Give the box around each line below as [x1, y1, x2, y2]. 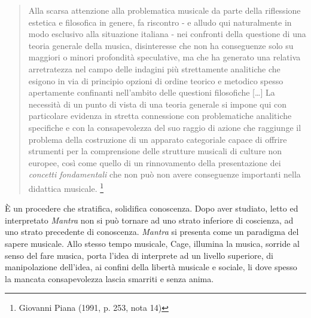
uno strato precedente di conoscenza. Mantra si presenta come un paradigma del [5, 225, 299, 238]
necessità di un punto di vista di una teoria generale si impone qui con [28, 97, 287, 110]
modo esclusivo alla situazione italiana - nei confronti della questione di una [28, 27, 306, 40]
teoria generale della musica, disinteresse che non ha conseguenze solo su [28, 39, 294, 51]
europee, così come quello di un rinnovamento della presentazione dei [28, 156, 281, 169]
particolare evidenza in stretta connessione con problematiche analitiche [28, 109, 292, 122]
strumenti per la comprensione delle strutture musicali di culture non [28, 145, 282, 157]
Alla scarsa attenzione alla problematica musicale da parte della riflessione [28, 4, 301, 16]
